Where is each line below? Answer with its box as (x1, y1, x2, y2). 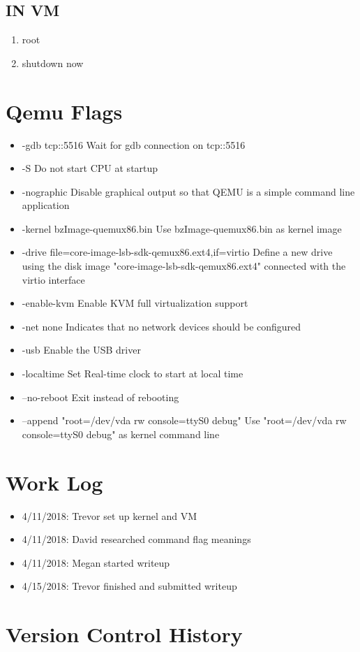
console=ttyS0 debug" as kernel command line (22, 426, 220, 441)
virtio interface (22, 272, 85, 287)
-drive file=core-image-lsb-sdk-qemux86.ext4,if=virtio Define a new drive (22, 245, 333, 259)
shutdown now (22, 55, 84, 70)
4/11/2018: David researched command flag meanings (22, 532, 251, 546)
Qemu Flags (6, 96, 123, 125)
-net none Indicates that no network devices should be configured (22, 319, 301, 333)
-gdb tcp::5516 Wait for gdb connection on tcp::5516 (22, 137, 246, 152)
